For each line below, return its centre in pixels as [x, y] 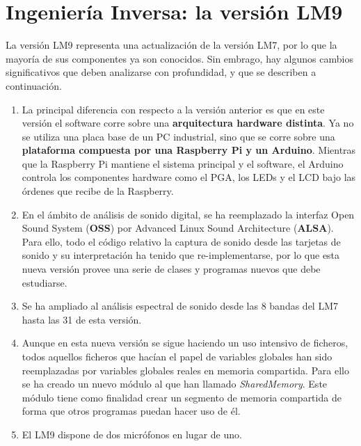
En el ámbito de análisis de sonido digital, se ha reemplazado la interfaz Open [188, 214]
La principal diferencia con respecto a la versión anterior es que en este [173, 109]
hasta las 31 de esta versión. [82, 319]
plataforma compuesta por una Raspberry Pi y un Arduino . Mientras [189, 150]
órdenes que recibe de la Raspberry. [98, 191]
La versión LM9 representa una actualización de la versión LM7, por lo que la [171, 45]
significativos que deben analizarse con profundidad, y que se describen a [161, 72]
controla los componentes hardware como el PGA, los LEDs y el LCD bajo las [189, 177]
